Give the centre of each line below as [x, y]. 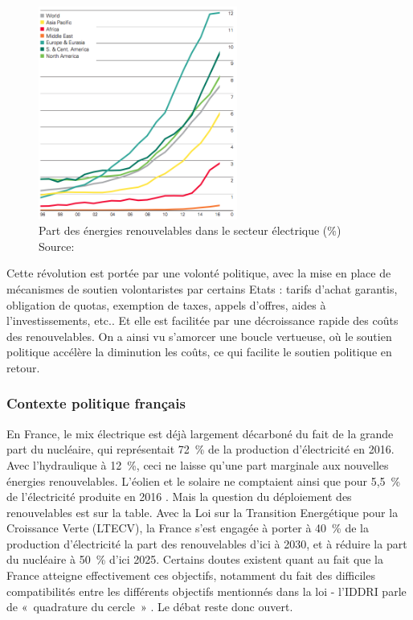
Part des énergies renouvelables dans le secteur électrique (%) [190, 230]
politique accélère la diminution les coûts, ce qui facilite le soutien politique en [199, 352]
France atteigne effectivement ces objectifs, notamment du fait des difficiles [191, 575]
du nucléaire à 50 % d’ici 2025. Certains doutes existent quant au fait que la [195, 559]
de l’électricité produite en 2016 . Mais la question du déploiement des [179, 497]
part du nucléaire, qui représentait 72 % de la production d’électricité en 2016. [200, 449]
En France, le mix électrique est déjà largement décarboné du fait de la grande [200, 433]
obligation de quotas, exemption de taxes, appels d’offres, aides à [166, 304]
